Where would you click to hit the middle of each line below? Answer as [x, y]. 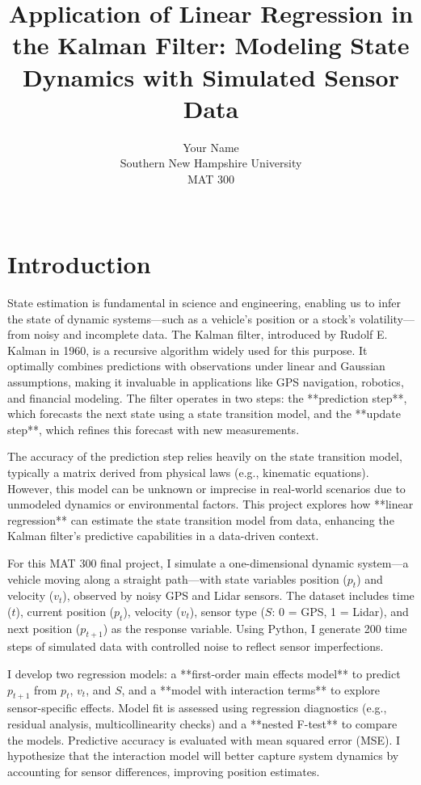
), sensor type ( [227, 611]
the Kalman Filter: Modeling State [211, 45]
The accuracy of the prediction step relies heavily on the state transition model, [205, 456]
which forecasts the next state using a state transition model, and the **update [204, 414]
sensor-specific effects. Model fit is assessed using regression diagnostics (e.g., [197, 708]
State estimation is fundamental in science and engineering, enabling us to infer [204, 302]
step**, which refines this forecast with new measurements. [154, 429]
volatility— [387, 318]
